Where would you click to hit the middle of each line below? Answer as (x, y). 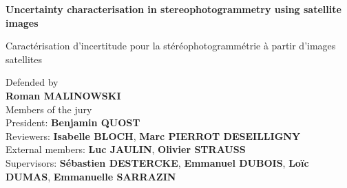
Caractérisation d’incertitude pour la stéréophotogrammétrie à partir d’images (171, 46)
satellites (24, 59)
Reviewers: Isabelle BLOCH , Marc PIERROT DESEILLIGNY (153, 136)
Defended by (32, 82)
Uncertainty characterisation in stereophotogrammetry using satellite (173, 9)
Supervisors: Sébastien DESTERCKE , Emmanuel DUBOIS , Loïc (157, 162)
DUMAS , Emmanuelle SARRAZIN (91, 176)
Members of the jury (49, 109)
